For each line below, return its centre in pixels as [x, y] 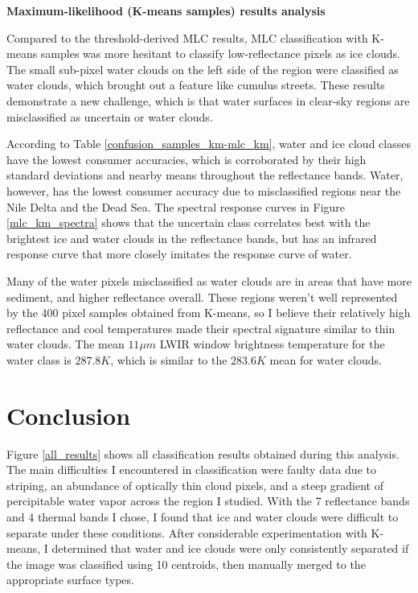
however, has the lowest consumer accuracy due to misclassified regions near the [204, 190]
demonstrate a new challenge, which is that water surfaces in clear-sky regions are [208, 100]
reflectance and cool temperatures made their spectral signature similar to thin [201, 328]
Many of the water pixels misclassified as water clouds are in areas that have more [209, 280]
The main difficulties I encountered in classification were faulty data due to [191, 469]
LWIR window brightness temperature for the [272, 344]
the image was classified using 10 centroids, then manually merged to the [186, 564]
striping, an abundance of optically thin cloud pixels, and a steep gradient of [195, 485]
